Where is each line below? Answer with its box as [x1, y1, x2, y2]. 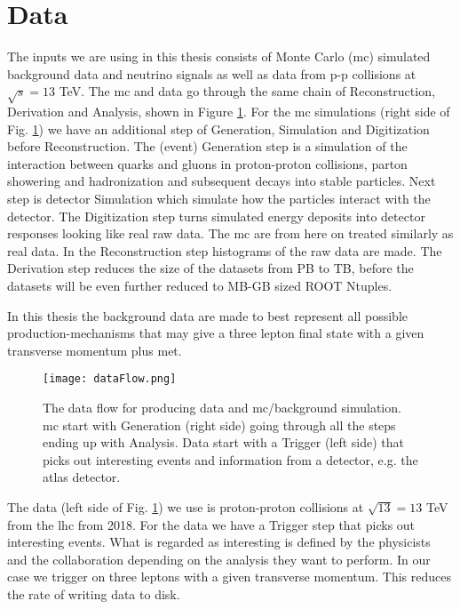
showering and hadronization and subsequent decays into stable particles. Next [7, 172, 436, 190]
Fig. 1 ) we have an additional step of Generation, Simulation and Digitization [7, 119, 430, 138]
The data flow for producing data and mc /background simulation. [43, 398, 401, 417]
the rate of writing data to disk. [7, 584, 180, 603]
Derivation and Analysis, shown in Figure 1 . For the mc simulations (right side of [7, 102, 450, 121]
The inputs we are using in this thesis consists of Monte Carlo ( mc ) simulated [7, 47, 431, 66]
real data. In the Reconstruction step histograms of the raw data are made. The [7, 241, 442, 260]
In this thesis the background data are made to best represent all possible [7, 306, 408, 325]
